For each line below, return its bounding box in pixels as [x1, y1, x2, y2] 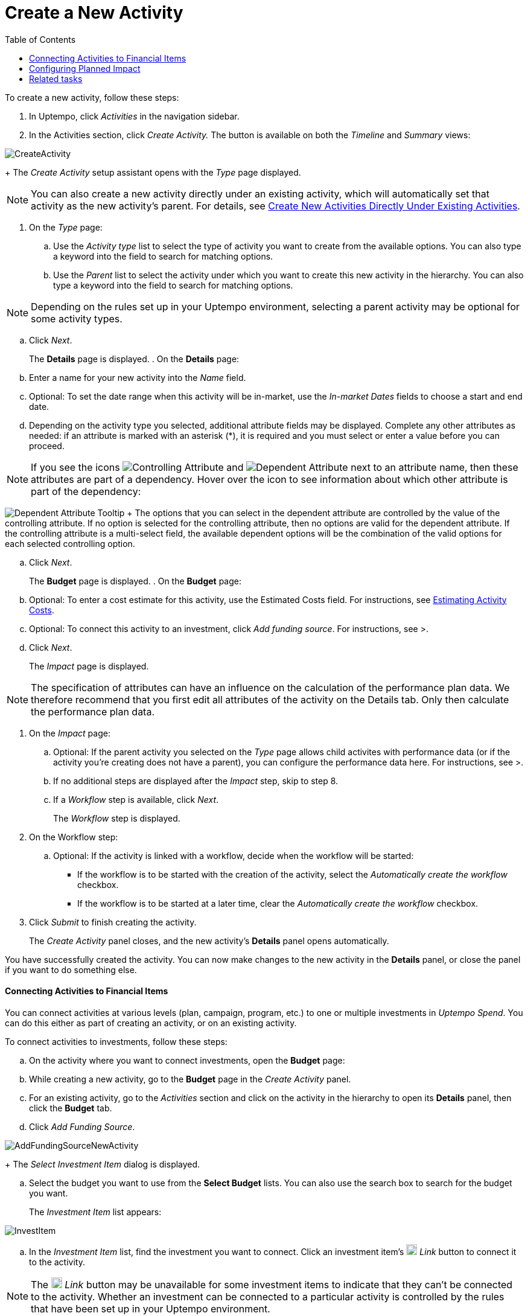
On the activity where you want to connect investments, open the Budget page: [29, 1055, 345, 1065]
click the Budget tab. [29, 1102, 112, 1113]
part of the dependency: [31, 485, 141, 497]
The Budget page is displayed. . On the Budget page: [29, 575, 241, 586]
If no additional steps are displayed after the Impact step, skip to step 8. [53, 775, 339, 786]
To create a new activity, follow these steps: [5, 92, 179, 103]
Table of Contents [5, 34, 76, 45]
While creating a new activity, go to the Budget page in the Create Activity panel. [29, 1073, 351, 1084]
